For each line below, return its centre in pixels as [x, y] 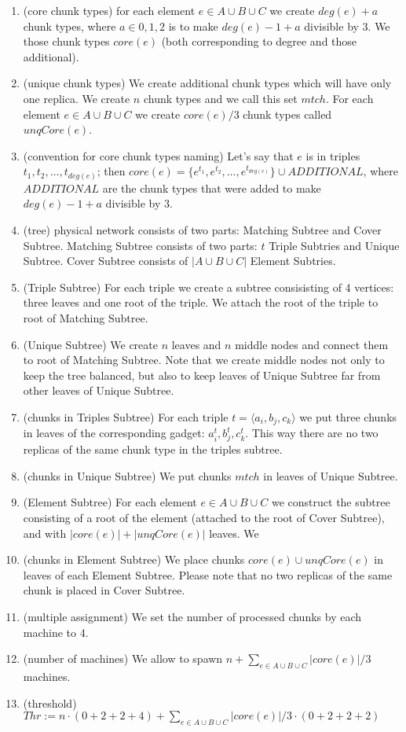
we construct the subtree [331, 502]
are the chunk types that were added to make [212, 188]
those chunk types [66, 41]
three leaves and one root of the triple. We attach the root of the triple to [201, 302]
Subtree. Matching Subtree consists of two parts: [140, 245]
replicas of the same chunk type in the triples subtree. [153, 449]
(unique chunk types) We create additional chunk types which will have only [207, 83]
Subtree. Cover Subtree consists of [106, 261]
